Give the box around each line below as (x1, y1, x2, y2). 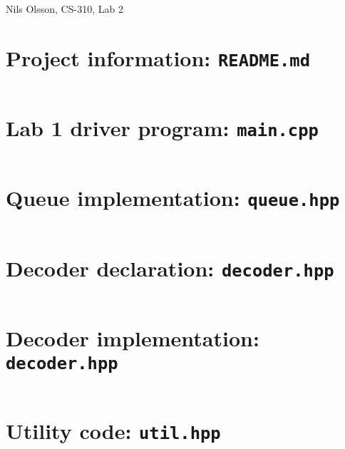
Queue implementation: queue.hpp (6, 183, 340, 212)
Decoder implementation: (6, 323, 259, 352)
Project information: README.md (6, 43, 310, 72)
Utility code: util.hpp (6, 416, 221, 445)
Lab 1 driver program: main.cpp (6, 113, 319, 143)
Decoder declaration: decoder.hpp (6, 253, 334, 282)
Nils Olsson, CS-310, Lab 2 (6, 1, 123, 16)
